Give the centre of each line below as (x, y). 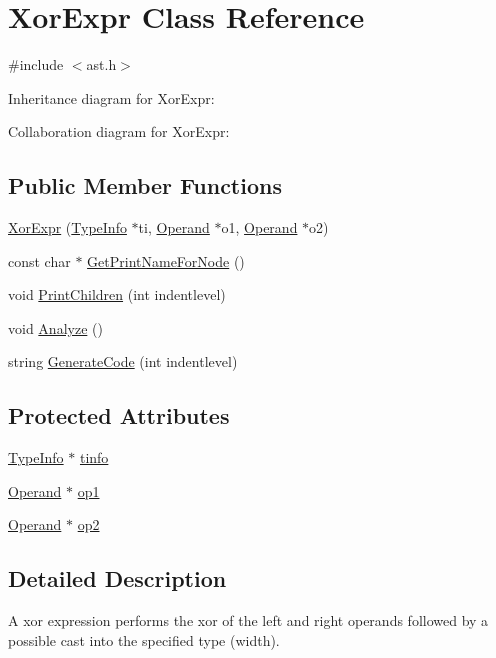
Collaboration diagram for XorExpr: (119, 131)
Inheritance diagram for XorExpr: (111, 97)
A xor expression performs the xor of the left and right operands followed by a (248, 620)
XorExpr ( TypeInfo (67, 227)
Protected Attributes (119, 415)
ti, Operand (174, 227)
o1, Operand (259, 227)
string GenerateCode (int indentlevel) (123, 361)
